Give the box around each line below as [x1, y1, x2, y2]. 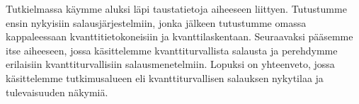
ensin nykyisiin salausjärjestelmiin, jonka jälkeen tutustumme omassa [6, 15, 307, 30]
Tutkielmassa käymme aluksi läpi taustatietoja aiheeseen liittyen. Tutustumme [6, 1, 347, 16]
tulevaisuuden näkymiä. [6, 84, 108, 99]
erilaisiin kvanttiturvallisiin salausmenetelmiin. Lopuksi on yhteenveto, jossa [6, 57, 335, 71]
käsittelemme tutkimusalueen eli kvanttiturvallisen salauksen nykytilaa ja [6, 70, 324, 85]
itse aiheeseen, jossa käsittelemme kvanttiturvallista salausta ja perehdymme [6, 42, 338, 57]
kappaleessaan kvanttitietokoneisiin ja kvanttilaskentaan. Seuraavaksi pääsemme [6, 29, 353, 44]
